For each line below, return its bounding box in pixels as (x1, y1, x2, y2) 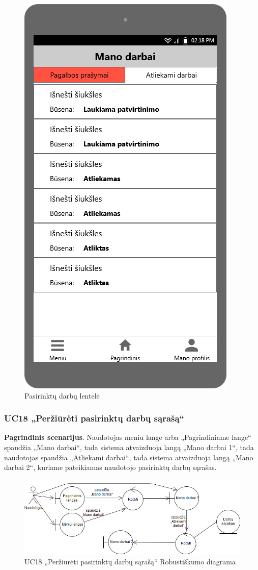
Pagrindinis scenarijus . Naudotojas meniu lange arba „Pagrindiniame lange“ (4, 432, 251, 442)
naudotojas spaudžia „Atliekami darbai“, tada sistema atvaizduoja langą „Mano (4, 452, 253, 462)
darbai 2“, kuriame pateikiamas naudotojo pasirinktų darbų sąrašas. (4, 462, 217, 473)
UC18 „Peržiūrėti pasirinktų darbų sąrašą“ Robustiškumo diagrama (24, 556, 236, 566)
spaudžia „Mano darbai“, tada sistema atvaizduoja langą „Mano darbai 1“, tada (4, 442, 254, 452)
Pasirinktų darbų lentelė (24, 390, 100, 401)
